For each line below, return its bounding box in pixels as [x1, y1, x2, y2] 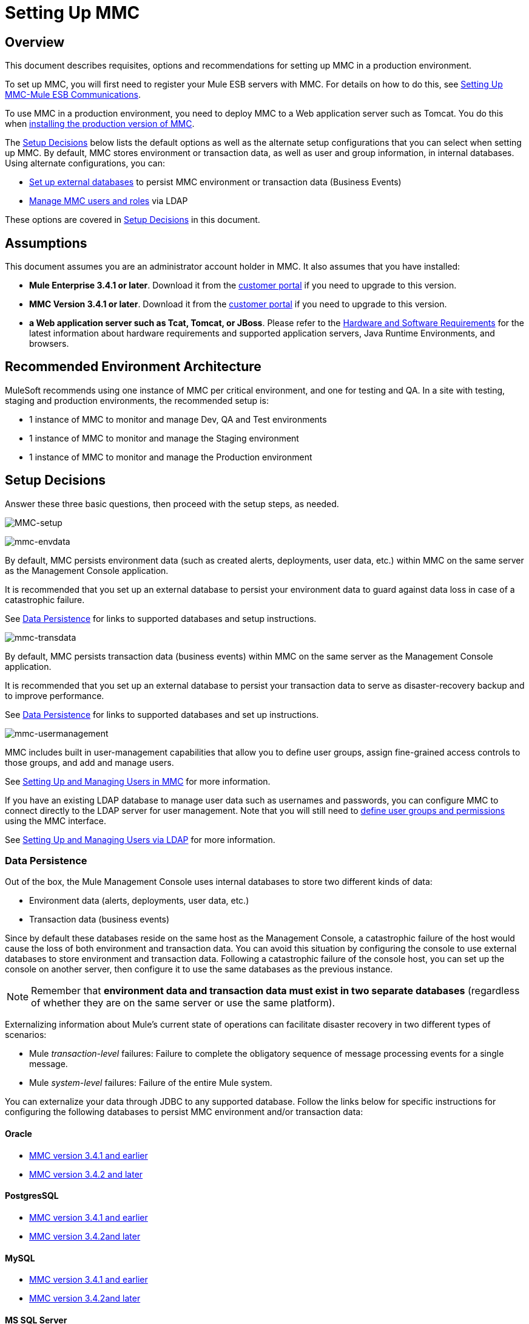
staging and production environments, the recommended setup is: [5, 395, 269, 406]
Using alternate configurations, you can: [5, 158, 165, 169]
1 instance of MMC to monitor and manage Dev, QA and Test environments [29, 414, 327, 425]
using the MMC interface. [5, 815, 107, 826]
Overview [5, 34, 65, 50]
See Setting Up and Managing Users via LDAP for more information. [5, 834, 275, 845]
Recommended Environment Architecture [5, 359, 261, 375]
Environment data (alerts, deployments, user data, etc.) [29, 895, 249, 906]
